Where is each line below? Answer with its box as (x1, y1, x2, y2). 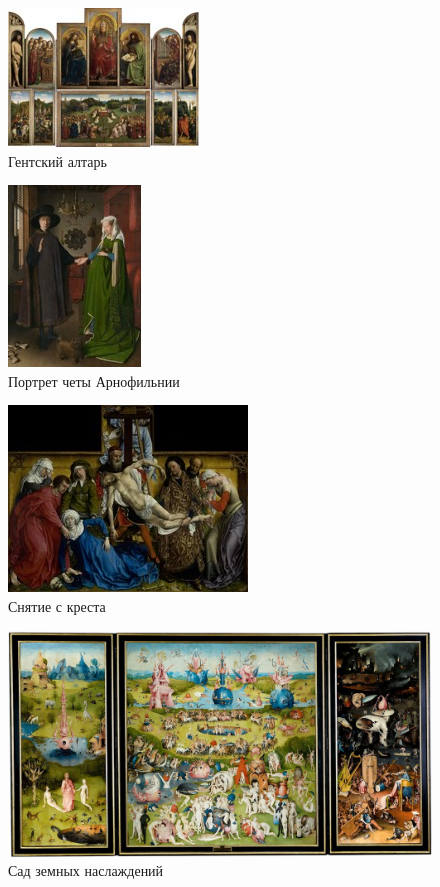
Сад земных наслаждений (8, 860, 164, 881)
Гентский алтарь (8, 150, 107, 171)
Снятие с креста (8, 595, 106, 616)
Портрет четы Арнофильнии (8, 370, 180, 391)
